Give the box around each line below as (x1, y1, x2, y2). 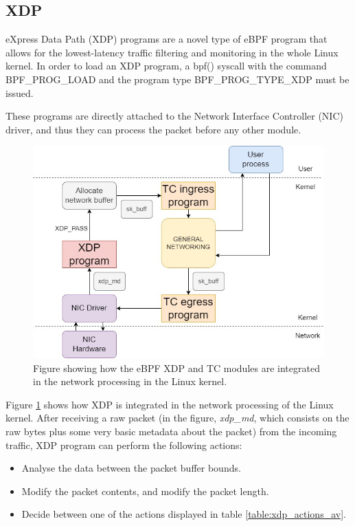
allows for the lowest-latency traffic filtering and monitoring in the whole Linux (5, 45, 339, 59)
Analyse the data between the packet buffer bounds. (21, 461, 241, 475)
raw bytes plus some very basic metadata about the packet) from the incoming (5, 424, 337, 438)
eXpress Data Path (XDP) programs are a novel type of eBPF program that (5, 32, 328, 46)
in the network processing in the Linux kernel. (33, 374, 227, 388)
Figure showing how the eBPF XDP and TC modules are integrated (33, 360, 320, 375)
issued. (5, 85, 34, 100)
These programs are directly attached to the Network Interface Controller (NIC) (5, 109, 343, 123)
